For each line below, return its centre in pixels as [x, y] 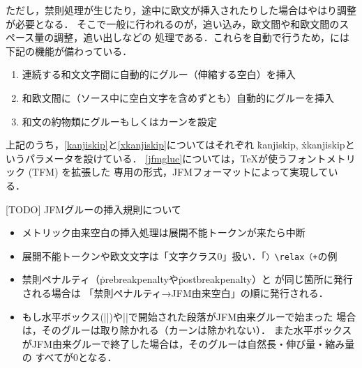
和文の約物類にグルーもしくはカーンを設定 [120, 121]
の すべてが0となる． [69, 357]
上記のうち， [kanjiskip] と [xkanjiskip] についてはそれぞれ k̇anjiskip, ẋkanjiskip [175, 145]
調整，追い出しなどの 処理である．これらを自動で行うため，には [202, 37]
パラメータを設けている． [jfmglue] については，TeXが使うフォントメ [180, 158]
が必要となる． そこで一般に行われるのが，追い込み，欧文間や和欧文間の [173, 23]
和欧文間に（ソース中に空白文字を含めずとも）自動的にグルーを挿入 [178, 97]
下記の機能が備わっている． [69, 51]
